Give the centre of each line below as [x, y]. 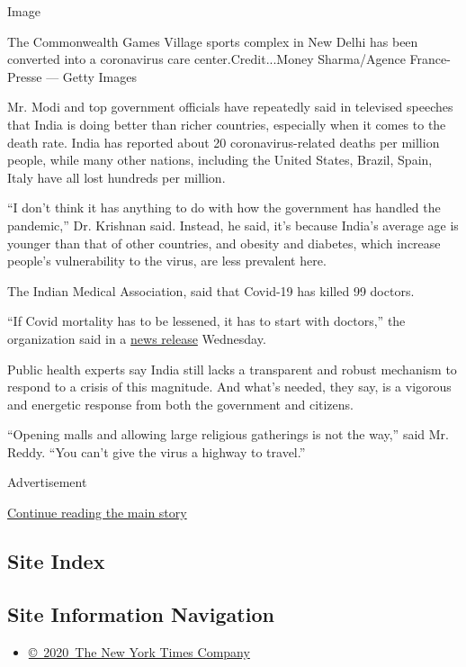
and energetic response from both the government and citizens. [180, 404]
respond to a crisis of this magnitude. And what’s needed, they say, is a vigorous [229, 387]
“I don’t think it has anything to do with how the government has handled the [224, 207]
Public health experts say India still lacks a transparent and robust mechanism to [232, 369]
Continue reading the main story [97, 513]
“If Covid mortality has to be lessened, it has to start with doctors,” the [206, 321]
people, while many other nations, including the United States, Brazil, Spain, [220, 160]
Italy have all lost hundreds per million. [116, 177]
